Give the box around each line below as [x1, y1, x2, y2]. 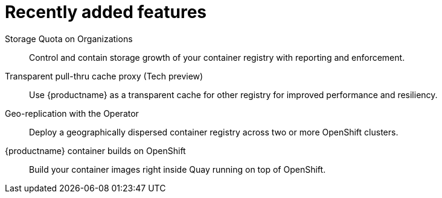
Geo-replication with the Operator [5, 108, 139, 119]
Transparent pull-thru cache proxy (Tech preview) [5, 70, 203, 81]
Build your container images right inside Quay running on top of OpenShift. [29, 164, 326, 175]
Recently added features [5, 2, 207, 22]
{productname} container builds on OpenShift [5, 145, 186, 156]
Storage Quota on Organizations [5, 33, 133, 44]
